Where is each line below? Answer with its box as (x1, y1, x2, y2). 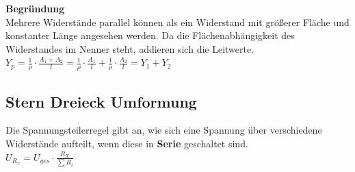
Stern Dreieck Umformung (5, 90, 197, 112)
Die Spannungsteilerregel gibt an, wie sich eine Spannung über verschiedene (5, 123, 322, 137)
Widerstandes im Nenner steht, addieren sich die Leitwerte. (5, 41, 254, 56)
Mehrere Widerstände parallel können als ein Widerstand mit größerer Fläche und (5, 14, 350, 29)
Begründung (5, 1, 65, 15)
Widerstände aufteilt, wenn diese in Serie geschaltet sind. (5, 136, 248, 150)
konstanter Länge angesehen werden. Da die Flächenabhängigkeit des (5, 28, 295, 42)
